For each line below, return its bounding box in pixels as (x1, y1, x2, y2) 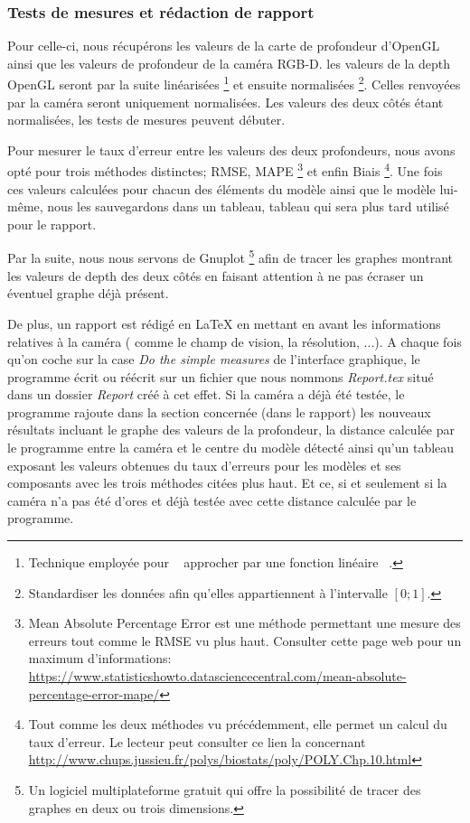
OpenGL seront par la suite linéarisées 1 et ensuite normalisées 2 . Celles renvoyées (7, 72, 461, 94)
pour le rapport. (7, 214, 97, 233)
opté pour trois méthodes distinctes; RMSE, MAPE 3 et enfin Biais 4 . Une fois (7, 159, 443, 181)
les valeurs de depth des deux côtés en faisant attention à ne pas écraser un (7, 266, 424, 285)
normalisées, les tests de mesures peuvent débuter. (7, 110, 286, 129)
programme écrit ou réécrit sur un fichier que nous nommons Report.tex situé (7, 367, 434, 386)
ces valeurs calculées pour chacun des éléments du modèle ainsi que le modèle (7, 179, 436, 198)
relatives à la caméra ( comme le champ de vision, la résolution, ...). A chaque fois (7, 332, 462, 351)
